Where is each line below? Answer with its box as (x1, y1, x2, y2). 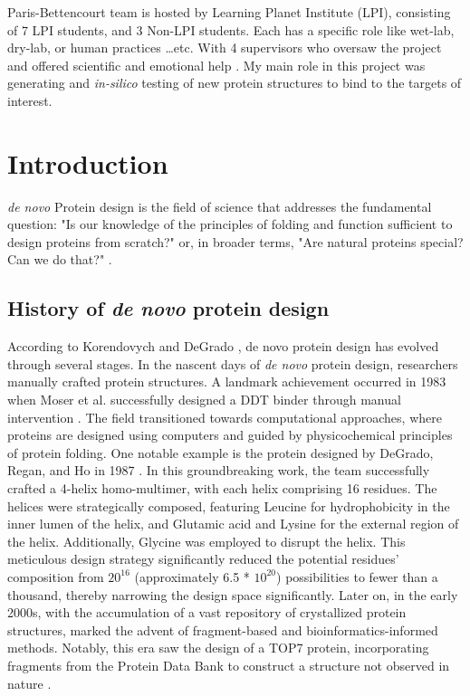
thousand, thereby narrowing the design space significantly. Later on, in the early (7, 585, 458, 604)
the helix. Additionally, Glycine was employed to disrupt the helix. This (7, 531, 406, 550)
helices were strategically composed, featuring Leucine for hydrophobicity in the (7, 496, 450, 515)
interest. (7, 91, 53, 110)
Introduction (7, 144, 168, 181)
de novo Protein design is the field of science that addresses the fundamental (7, 196, 432, 215)
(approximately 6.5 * (134, 567, 250, 586)
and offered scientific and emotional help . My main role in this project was (7, 55, 426, 74)
